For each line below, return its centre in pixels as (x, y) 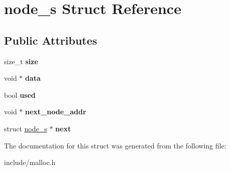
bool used (20, 95)
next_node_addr (56, 112)
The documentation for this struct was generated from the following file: (115, 145)
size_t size (21, 61)
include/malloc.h (30, 162)
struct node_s (26, 128)
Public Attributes (51, 40)
